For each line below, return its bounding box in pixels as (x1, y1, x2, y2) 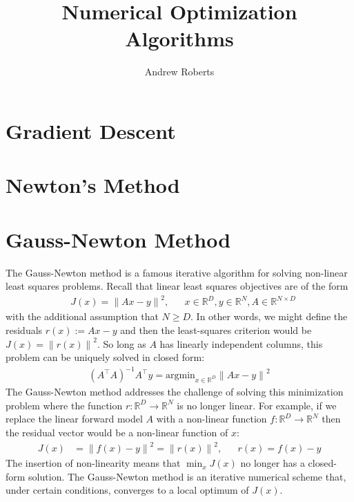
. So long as (97, 336, 146, 351)
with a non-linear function (156, 411, 267, 426)
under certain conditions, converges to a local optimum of (6, 483, 249, 497)
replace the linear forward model (6, 411, 143, 426)
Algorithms (125, 24, 234, 53)
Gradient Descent (6, 116, 176, 145)
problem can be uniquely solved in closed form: (6, 350, 205, 364)
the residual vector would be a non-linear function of (6, 425, 228, 439)
